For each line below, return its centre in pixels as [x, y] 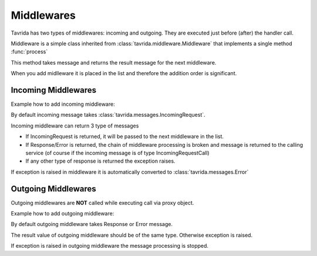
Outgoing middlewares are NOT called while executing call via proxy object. [102, 203]
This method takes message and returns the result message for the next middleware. [114, 62]
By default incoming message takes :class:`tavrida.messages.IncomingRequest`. [108, 115]
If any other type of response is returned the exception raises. [100, 161]
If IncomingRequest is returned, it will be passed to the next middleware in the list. [125, 137]
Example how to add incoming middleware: [63, 104]
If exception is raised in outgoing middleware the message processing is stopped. [109, 246]
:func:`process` [29, 52]
